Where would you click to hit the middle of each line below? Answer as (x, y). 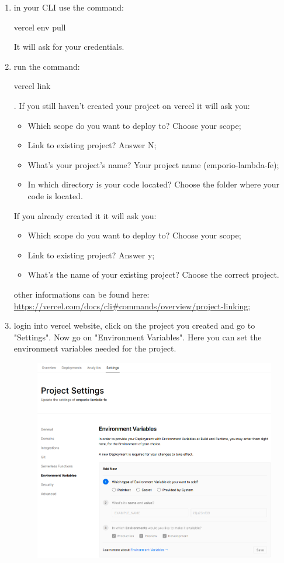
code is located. (55, 195)
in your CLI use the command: (69, 7)
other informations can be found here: (82, 294)
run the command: (47, 66)
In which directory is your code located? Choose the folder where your (154, 184)
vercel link (32, 86)
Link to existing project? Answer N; (92, 145)
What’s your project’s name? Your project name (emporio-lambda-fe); (153, 164)
